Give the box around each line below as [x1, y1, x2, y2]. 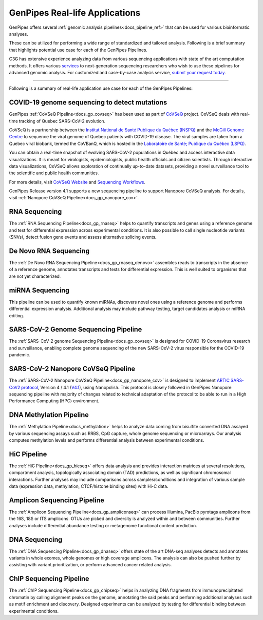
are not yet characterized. [9, 273, 61, 279]
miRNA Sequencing [9, 286, 70, 294]
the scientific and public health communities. [9, 170, 99, 176]
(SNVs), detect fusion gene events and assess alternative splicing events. [9, 234, 157, 240]
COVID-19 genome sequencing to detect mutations [9, 98, 168, 107]
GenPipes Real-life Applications [9, 7, 141, 18]
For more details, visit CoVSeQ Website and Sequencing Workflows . [9, 179, 146, 185]
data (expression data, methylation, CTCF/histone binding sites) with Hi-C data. [9, 483, 169, 489]
